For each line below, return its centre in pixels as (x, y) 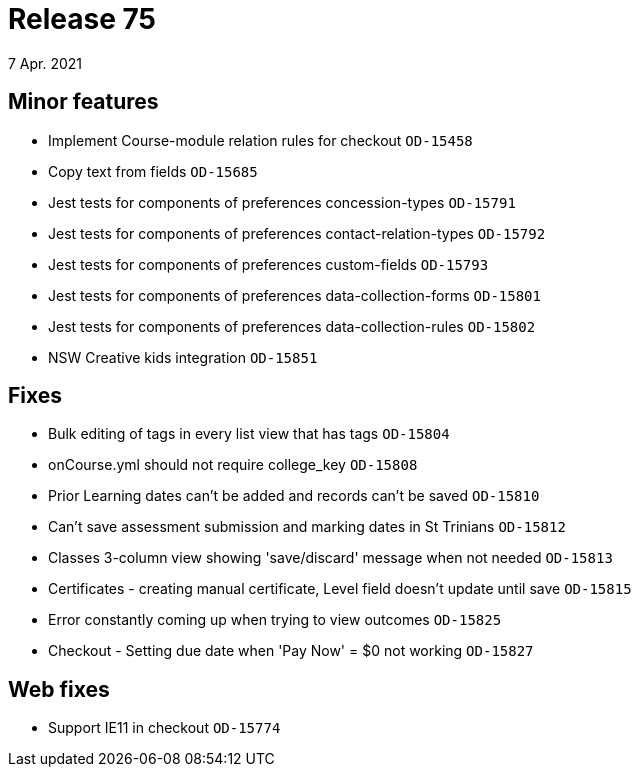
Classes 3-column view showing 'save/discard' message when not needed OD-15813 (330, 558)
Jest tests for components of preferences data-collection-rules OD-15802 (292, 326)
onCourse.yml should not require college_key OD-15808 (233, 465)
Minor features (83, 102)
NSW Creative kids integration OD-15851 (183, 357)
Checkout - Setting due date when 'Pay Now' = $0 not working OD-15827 (291, 651)
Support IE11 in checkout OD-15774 (164, 728)
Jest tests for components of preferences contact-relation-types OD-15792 (297, 233)
